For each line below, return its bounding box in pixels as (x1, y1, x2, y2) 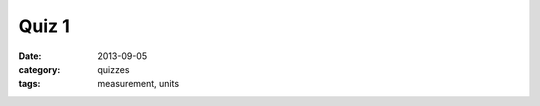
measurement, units (97, 78, 180, 90)
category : (18, 63, 61, 75)
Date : (18, 50, 42, 62)
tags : (18, 78, 41, 90)
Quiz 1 (18, 15, 70, 37)
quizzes (97, 63, 130, 75)
